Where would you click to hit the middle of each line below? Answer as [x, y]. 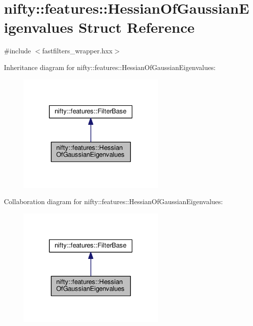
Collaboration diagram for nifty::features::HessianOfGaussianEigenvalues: [114, 201]
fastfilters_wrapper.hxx [77, 51]
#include [18, 51]
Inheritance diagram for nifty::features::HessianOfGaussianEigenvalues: [110, 67]
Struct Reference [137, 27]
